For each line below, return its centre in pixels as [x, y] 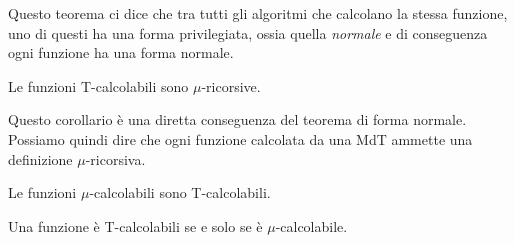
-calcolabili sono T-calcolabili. [180, 192]
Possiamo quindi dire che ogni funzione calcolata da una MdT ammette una [240, 138]
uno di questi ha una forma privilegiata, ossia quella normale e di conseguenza [248, 32]
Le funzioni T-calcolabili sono [98, 85]
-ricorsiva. [115, 158]
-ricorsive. [231, 85]
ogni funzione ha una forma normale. [121, 52]
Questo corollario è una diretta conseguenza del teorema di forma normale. [237, 119]
